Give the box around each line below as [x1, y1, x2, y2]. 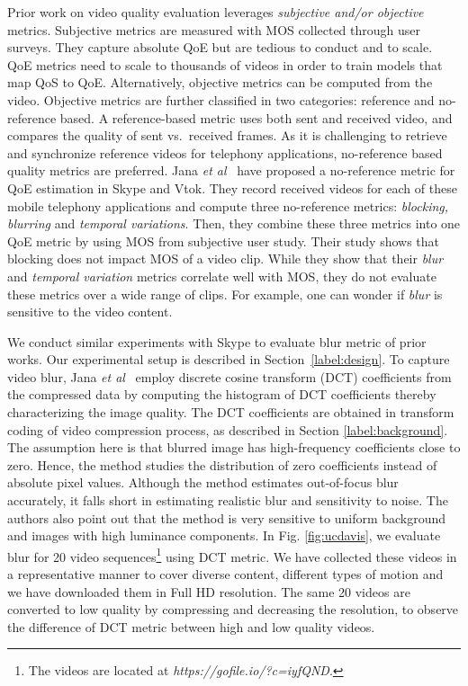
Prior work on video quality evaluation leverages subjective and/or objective [7, 3, 424, 21]
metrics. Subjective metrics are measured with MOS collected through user [7, 20, 421, 39]
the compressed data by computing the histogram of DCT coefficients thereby [7, 385, 436, 404]
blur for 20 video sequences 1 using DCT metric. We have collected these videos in [7, 544, 457, 566]
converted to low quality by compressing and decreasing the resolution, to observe [7, 600, 459, 619]
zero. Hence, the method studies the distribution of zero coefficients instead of [7, 455, 437, 474]
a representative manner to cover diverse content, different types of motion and [7, 565, 444, 584]
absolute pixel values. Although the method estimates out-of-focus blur [7, 473, 399, 492]
